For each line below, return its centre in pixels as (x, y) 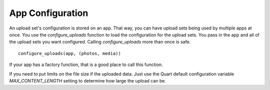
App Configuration (49, 13)
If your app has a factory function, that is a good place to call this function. (86, 64)
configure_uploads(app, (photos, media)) (69, 53)
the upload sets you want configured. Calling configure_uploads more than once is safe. (100, 42)
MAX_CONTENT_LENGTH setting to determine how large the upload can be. (87, 80)
